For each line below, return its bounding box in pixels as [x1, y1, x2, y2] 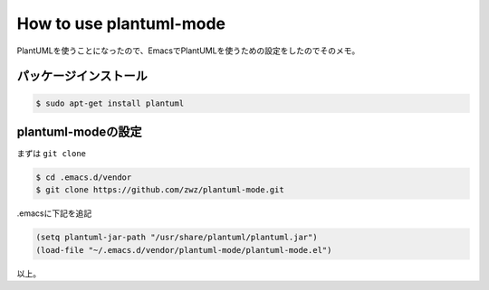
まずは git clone [16, 148, 86, 159]
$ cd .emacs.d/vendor [35, 173, 132, 182]
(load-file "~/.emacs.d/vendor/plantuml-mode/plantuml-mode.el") [35, 245, 332, 255]
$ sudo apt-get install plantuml [35, 98, 185, 108]
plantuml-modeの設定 [16, 124, 142, 139]
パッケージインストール [16, 69, 149, 84]
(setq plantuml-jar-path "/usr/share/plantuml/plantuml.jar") [35, 232, 318, 243]
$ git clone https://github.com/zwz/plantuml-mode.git [35, 185, 284, 195]
